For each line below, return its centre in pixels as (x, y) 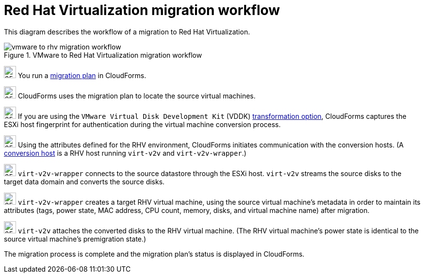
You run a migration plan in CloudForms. (82, 75)
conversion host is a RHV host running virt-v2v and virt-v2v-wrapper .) (125, 153)
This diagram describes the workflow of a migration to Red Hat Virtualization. (127, 32)
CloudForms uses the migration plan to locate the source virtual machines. (137, 96)
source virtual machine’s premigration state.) (75, 239)
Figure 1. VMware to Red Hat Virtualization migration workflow (103, 55)
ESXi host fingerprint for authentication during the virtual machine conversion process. (142, 124)
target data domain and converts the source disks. (84, 181)
